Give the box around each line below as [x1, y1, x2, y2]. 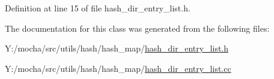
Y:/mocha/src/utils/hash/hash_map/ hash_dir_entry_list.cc [5, 62, 231, 74]
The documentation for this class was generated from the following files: [5, 22, 270, 34]
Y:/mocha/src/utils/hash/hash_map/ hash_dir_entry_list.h [5, 42, 229, 54]
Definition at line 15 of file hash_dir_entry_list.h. [5, 2, 190, 14]
